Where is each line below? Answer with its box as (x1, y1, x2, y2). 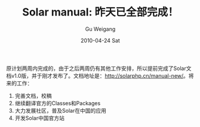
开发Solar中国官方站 (14, 114, 64, 122)
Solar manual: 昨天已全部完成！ (22, 5, 179, 19)
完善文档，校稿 (14, 92, 52, 99)
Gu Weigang (85, 25, 116, 33)
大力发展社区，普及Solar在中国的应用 (14, 107, 106, 114)
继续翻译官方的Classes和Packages (14, 99, 101, 107)
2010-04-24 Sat (80, 37, 121, 44)
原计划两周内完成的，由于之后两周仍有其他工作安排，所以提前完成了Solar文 (6, 65, 192, 72)
